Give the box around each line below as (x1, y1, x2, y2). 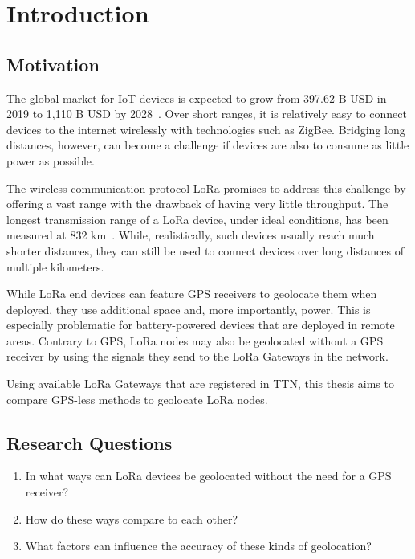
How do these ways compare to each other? (25, 510, 238, 527)
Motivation (6, 51, 100, 76)
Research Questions (6, 430, 173, 455)
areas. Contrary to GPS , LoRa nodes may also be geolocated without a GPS (6, 332, 384, 349)
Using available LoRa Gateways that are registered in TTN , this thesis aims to (6, 375, 394, 392)
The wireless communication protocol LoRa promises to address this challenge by (6, 179, 406, 196)
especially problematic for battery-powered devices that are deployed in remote (6, 316, 395, 333)
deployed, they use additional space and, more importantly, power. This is (6, 300, 371, 317)
